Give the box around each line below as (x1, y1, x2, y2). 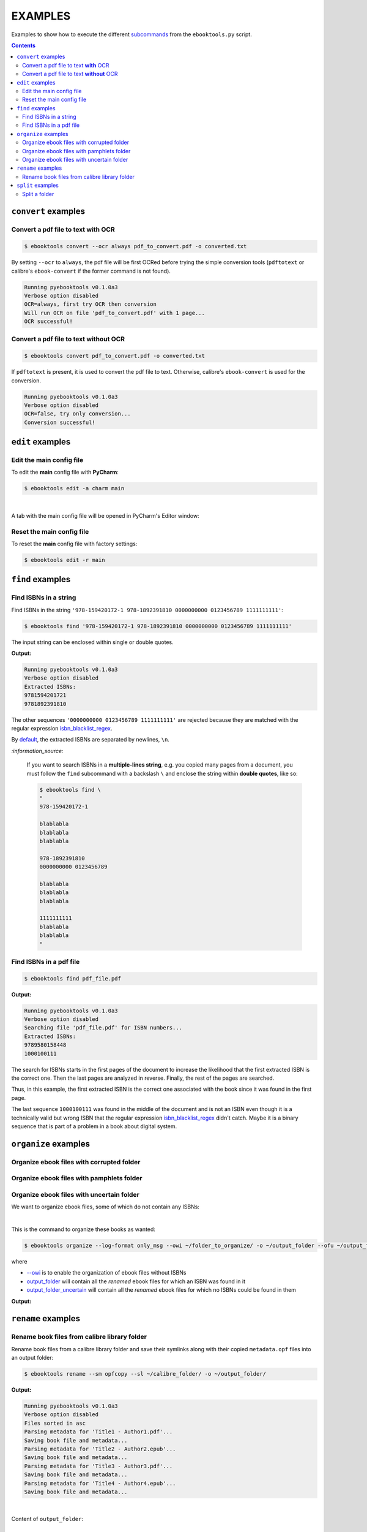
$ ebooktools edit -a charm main (24, 485, 125, 492)
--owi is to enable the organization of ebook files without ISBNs (26, 1269, 187, 1276)
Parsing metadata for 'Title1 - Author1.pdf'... (24, 1428, 173, 1435)
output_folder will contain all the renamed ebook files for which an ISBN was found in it (26, 1278, 246, 1285)
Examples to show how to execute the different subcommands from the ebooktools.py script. (11, 31, 252, 38)
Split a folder (22, 190, 54, 197)
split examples (17, 181, 59, 189)
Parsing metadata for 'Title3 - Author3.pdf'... (24, 1462, 173, 1469)
